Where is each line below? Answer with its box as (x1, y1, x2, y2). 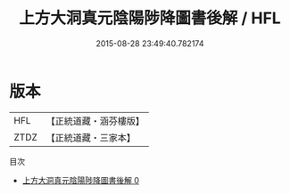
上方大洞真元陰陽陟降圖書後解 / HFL (19, 8, 281, 28)
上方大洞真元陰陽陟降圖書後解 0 (21, 174, 140, 185)
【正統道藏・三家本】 (46, 131, 137, 143)
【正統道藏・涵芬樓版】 (46, 115, 145, 127)
